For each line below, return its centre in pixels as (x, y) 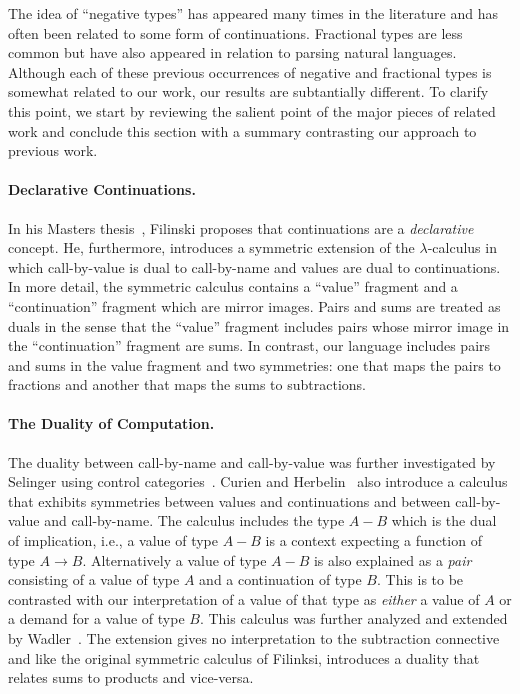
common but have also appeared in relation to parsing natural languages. (232, 52)
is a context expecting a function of (373, 540)
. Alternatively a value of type (174, 559)
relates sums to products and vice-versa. (131, 677)
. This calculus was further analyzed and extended (353, 618)
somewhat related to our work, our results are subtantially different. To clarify (248, 91)
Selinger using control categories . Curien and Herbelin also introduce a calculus (258, 481)
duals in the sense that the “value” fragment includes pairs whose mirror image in (259, 325)
